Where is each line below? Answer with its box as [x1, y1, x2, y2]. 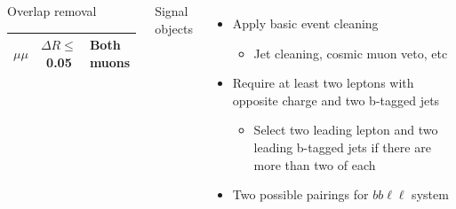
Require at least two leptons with [232, 74, 414, 92]
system [412, 185, 449, 204]
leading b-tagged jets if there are [253, 137, 431, 156]
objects [155, 19, 193, 37]
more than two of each [253, 155, 376, 174]
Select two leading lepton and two [253, 120, 438, 139]
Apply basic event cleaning [232, 14, 379, 32]
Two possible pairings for [232, 185, 369, 204]
